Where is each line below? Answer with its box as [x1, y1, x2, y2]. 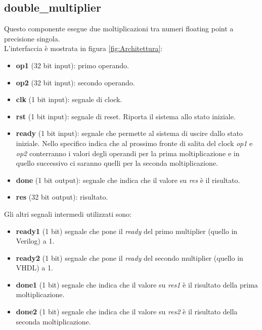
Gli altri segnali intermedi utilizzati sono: [4, 208, 132, 219]
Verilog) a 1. [16, 235, 55, 246]
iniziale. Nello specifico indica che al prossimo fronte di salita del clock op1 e [16, 137, 253, 148]
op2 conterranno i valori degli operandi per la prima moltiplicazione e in [16, 148, 240, 158]
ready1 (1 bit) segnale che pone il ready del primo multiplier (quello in [16, 225, 238, 236]
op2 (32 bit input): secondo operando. [16, 77, 135, 87]
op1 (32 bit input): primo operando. [16, 60, 129, 70]
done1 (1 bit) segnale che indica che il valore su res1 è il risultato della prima [16, 279, 258, 290]
